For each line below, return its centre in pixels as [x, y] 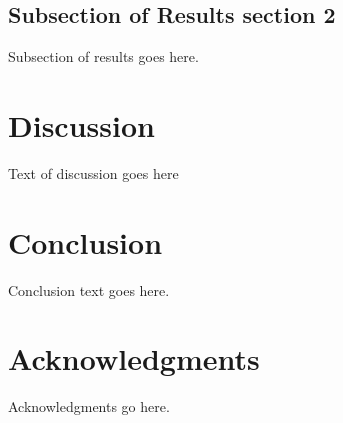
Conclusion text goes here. [89, 289]
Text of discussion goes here [93, 172]
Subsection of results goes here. [103, 56]
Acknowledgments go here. [89, 406]
